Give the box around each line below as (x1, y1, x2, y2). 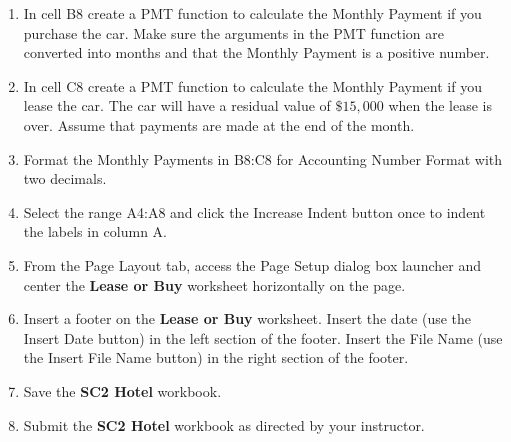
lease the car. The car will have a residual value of (23, 95, 331, 116)
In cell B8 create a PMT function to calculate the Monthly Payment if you (23, 3, 482, 23)
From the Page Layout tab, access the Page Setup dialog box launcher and (23, 254, 481, 275)
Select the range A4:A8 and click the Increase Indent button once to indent (23, 201, 486, 222)
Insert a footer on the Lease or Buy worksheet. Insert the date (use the (23, 308, 472, 329)
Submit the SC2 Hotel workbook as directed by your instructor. (23, 414, 425, 435)
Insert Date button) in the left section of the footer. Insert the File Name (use (23, 327, 503, 348)
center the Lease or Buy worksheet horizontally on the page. (23, 274, 406, 295)
